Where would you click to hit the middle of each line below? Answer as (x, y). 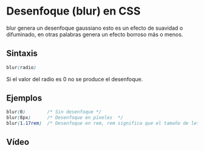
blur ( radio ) (21, 67)
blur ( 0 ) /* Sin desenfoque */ (54, 112)
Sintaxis (22, 54)
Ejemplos (24, 98)
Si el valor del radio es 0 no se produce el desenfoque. (75, 79)
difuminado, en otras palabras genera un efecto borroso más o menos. (95, 34)
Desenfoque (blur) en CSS (73, 11)
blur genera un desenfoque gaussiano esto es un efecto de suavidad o (95, 28)
